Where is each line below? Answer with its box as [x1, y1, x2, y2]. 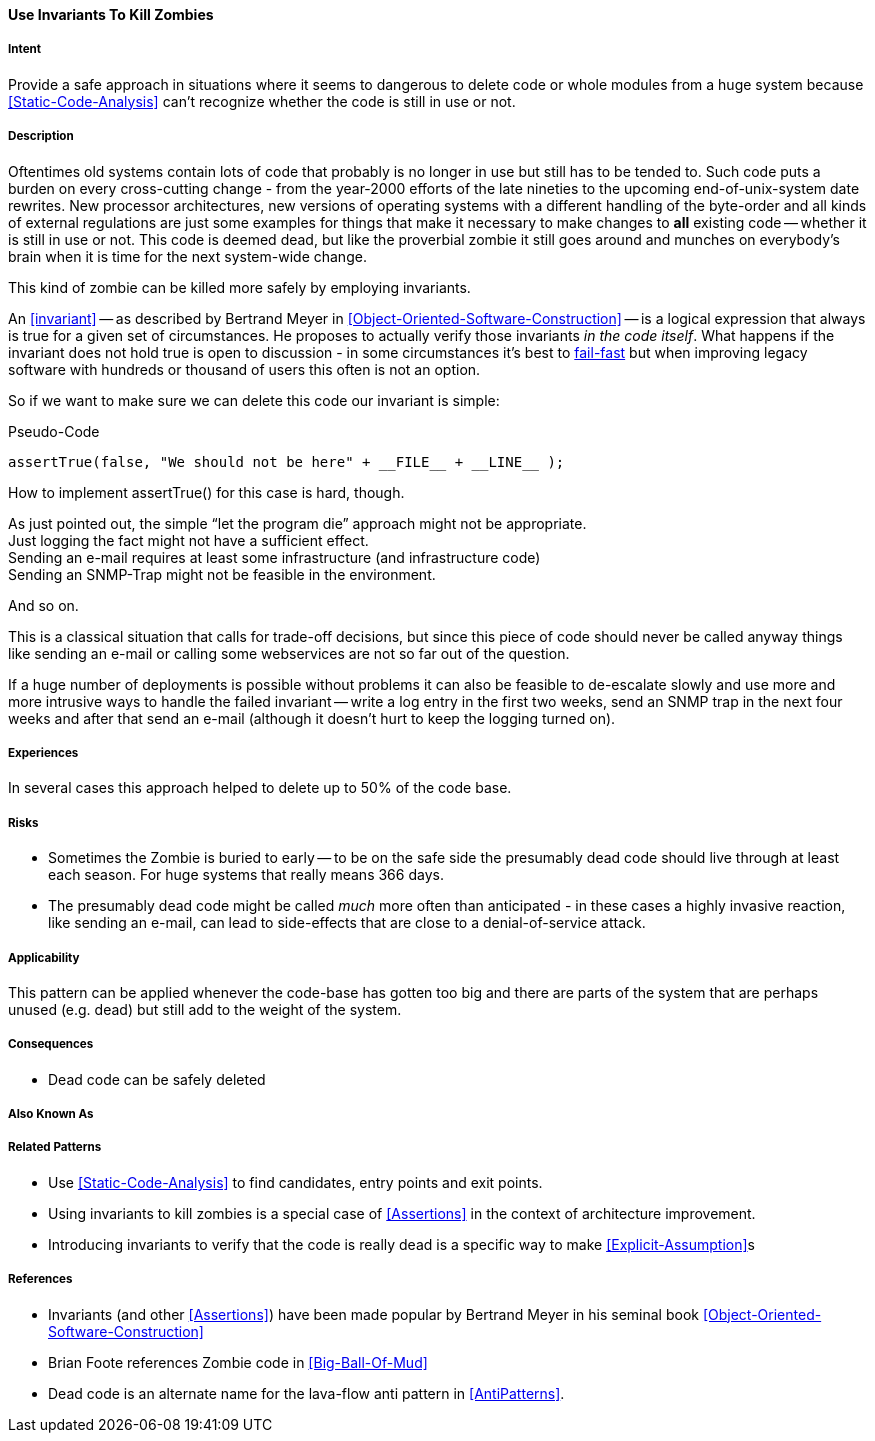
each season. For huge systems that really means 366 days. [48, 866, 444, 884]
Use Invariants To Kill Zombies [8, 6, 214, 23]
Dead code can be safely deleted [48, 1070, 266, 1088]
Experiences [8, 745, 79, 760]
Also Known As [8, 1107, 94, 1122]
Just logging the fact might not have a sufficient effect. [8, 531, 369, 549]
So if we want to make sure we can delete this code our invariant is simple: [8, 391, 500, 409]
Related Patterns [8, 1140, 102, 1155]
